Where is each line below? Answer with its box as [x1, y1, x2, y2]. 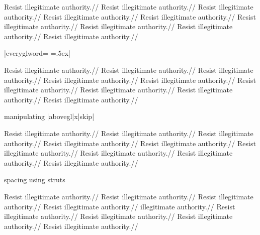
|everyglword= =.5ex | [4, 48, 70, 58]
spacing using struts [4, 174, 65, 185]
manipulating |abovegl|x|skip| [4, 111, 95, 122]
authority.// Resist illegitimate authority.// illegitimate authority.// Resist [4, 201, 235, 211]
